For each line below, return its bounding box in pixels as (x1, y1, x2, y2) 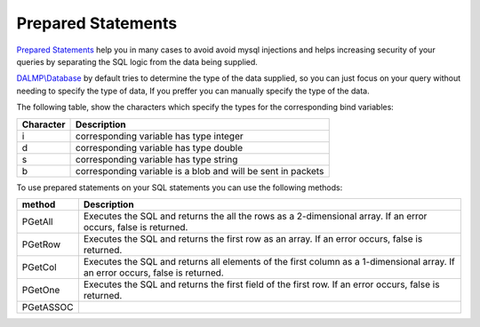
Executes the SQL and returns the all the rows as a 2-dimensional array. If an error (83, 210, 428, 222)
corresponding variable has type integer (76, 130, 244, 142)
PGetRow (21, 238, 61, 251)
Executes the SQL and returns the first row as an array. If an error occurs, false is (83, 232, 423, 244)
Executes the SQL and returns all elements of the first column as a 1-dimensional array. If (83, 255, 455, 267)
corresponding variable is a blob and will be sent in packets (76, 164, 324, 177)
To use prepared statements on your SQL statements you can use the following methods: (16, 182, 343, 193)
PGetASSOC (21, 300, 74, 313)
